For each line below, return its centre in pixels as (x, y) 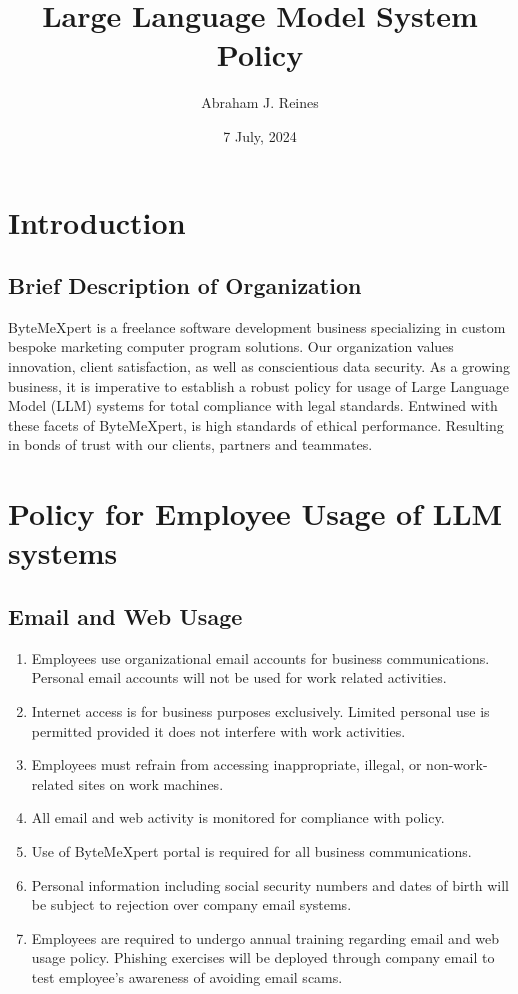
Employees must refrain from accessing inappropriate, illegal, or (226, 764)
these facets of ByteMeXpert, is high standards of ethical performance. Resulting (256, 424)
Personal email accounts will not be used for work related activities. (239, 677)
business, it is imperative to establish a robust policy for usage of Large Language (258, 385)
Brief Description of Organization (185, 285)
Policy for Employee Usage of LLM (255, 513)
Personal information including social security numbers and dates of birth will (270, 884)
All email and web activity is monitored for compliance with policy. (238, 817)
